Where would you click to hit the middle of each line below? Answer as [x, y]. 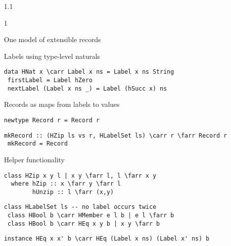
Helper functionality [34, 159]
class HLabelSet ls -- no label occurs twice [80, 207]
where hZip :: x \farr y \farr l [66, 184]
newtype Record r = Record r [52, 120]
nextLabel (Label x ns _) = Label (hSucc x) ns [87, 88]
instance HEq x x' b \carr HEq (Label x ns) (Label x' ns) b [107, 239]
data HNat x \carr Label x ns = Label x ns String [89, 72]
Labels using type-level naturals [52, 56]
